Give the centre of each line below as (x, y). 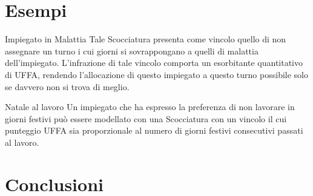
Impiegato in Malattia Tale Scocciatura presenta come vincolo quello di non (146, 39)
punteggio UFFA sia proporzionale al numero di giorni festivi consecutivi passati (154, 130)
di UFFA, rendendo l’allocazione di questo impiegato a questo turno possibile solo (156, 74)
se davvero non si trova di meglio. (67, 86)
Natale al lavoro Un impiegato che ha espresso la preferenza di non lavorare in (150, 107)
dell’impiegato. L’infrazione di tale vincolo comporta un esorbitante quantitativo (154, 63)
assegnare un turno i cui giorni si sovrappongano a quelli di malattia (132, 51)
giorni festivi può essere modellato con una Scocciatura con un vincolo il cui (146, 118)
